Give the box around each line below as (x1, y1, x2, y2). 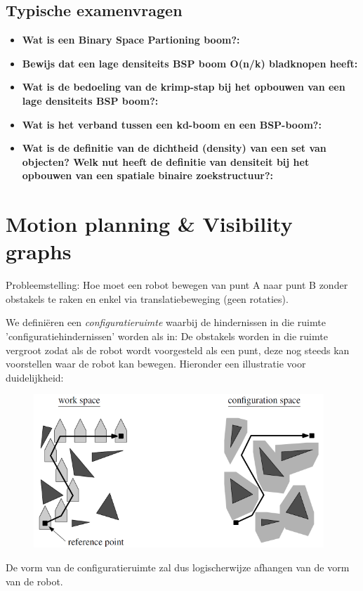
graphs (6, 237, 72, 266)
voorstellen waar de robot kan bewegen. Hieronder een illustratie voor (6, 356, 306, 371)
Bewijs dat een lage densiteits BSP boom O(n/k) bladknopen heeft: (22, 56, 358, 70)
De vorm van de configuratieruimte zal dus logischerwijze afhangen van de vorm (6, 560, 350, 575)
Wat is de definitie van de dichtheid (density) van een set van (22, 141, 326, 155)
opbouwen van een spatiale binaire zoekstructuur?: (22, 168, 274, 183)
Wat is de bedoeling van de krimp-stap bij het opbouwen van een (22, 79, 345, 94)
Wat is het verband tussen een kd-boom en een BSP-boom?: (22, 117, 322, 131)
